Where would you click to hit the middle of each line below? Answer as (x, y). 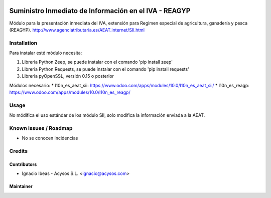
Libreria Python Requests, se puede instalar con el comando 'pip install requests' (105, 69)
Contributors (23, 164)
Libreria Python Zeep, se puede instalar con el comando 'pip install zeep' (97, 62)
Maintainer (21, 186)
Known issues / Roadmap (41, 128)
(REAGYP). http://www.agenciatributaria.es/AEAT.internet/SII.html (77, 30)
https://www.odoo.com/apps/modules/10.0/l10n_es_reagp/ (70, 92)
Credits (18, 151)
